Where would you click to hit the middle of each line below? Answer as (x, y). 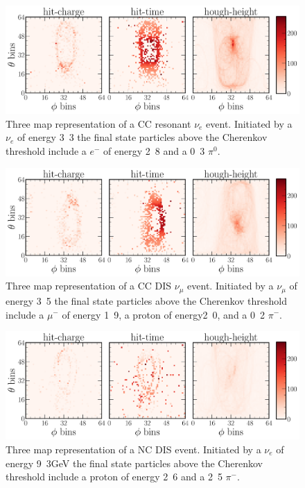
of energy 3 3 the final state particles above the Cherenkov (142, 137)
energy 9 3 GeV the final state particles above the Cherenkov (134, 463)
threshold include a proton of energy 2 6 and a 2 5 (114, 477)
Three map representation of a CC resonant (98, 123)
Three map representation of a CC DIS (89, 286)
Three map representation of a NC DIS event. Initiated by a (133, 449)
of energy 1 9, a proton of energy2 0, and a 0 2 (163, 314)
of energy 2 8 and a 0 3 (154, 151)
